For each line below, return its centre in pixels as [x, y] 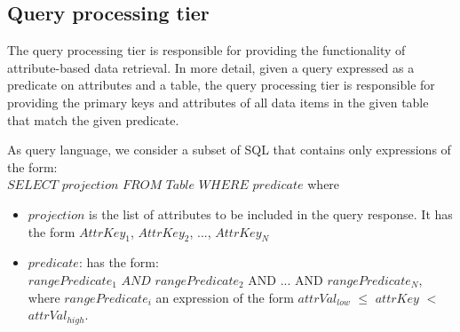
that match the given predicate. [93, 119]
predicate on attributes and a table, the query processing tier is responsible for [221, 85]
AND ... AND [286, 279]
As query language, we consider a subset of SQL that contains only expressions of [229, 150]
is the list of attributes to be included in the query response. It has [271, 213]
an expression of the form [225, 297]
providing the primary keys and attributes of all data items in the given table [218, 102]
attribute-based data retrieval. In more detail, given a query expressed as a [211, 67]
